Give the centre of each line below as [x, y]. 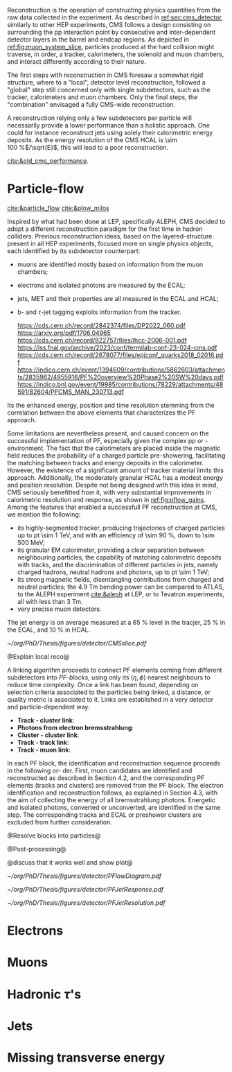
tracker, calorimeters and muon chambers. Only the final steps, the [102, 97]
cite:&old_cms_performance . [48, 161]
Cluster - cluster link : [48, 735]
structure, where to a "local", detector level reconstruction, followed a [106, 82]
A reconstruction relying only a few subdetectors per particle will [100, 118]
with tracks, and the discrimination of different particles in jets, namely [118, 564]
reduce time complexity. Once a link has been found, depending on [103, 684]
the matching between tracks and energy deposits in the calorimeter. [106, 462]
